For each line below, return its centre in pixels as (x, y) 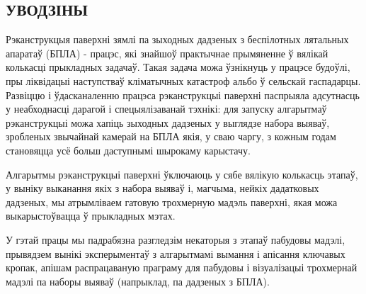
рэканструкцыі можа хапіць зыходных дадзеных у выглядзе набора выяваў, (168, 122)
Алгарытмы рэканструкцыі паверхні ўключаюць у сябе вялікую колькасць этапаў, (182, 174)
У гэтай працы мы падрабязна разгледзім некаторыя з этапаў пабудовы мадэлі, (176, 239)
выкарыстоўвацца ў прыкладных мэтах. (91, 216)
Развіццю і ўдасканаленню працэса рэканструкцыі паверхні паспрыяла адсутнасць (183, 95)
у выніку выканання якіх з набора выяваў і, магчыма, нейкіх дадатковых (162, 188)
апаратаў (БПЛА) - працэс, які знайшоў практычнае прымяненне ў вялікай (167, 53)
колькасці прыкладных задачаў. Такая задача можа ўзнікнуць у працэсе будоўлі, (178, 67)
